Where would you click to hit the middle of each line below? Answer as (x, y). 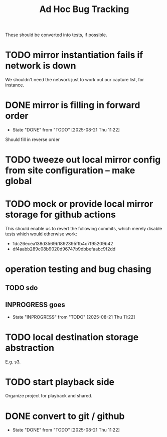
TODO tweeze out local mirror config (83, 160)
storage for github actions (61, 215)
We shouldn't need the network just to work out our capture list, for (75, 80)
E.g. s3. (13, 362)
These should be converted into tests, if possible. (56, 35)
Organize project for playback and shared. (49, 396)
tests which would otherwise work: (41, 234)
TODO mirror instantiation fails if (74, 55)
